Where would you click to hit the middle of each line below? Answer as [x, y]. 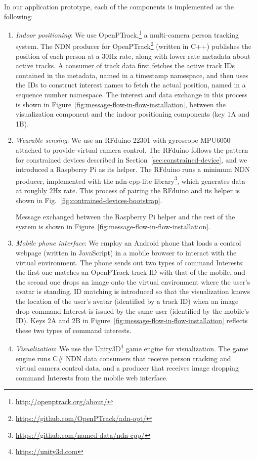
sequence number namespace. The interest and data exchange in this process [131, 95]
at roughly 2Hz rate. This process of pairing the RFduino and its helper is [128, 190]
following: [19, 16]
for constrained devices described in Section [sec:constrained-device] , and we [131, 159]
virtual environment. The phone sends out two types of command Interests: [130, 262]
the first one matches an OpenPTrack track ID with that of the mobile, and [130, 272]
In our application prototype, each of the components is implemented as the [119, 6]
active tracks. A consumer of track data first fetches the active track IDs [125, 65]
